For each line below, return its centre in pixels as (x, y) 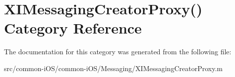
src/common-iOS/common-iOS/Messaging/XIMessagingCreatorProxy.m (113, 68)
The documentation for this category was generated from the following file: (118, 52)
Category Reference (73, 28)
